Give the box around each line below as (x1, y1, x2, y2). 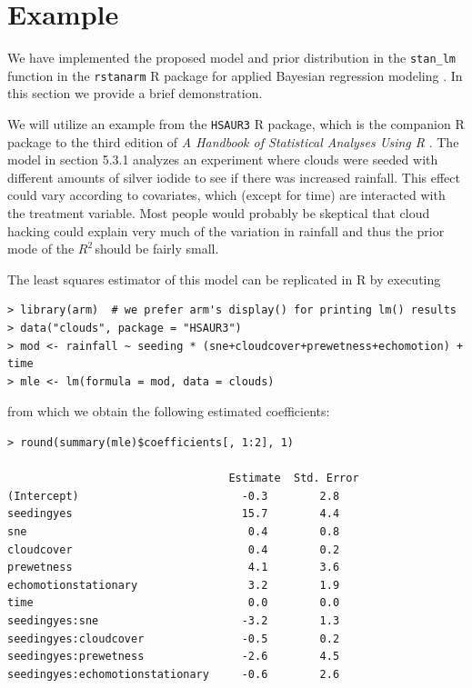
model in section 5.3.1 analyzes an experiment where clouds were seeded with (7, 150, 438, 169)
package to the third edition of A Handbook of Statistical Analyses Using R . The (7, 132, 459, 151)
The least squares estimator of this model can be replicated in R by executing (7, 269, 441, 288)
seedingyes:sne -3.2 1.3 (7, 613, 340, 627)
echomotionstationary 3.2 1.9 (7, 578, 340, 592)
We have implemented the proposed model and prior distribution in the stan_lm (7, 48, 457, 67)
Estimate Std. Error (228, 472, 359, 485)
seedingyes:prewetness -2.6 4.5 (7, 650, 340, 663)
